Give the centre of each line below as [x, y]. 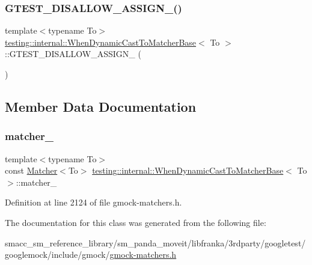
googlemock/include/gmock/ [57, 254]
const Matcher [31, 170]
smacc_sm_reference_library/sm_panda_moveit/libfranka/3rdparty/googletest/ [155, 242]
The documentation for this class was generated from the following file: [136, 222]
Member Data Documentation [101, 106]
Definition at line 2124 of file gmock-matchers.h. [93, 202]
